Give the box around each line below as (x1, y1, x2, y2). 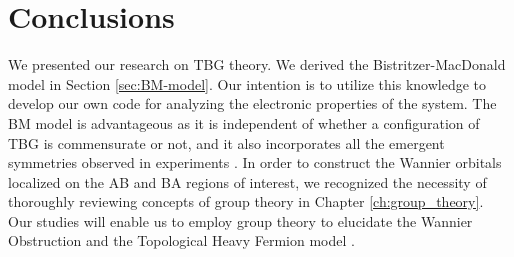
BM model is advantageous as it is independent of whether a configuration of (8, 112, 480, 133)
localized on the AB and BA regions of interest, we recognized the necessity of (8, 171, 487, 192)
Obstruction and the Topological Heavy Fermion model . (8, 230, 355, 251)
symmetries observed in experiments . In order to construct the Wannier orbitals (8, 152, 502, 173)
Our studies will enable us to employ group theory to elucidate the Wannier (8, 210, 473, 231)
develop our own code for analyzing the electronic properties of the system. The (8, 93, 497, 114)
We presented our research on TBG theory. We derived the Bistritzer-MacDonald (8, 54, 506, 75)
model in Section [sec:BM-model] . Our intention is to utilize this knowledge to (8, 73, 487, 94)
